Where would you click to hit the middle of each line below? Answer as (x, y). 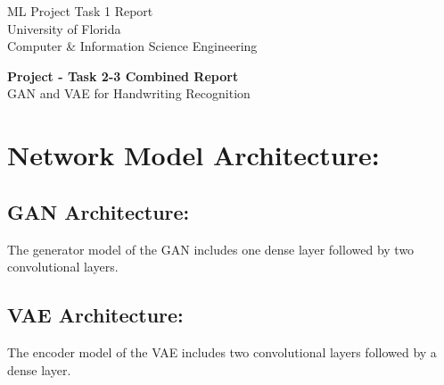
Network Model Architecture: (193, 155)
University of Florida (64, 28)
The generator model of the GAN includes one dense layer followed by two (211, 249)
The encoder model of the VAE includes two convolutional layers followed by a (222, 352)
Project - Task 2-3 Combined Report (123, 75)
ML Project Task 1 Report (80, 11)
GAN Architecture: (99, 211)
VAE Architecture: (95, 315)
